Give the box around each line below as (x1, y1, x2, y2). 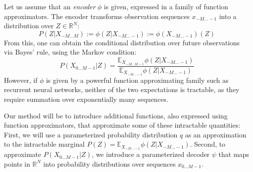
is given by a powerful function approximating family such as (46, 75, 229, 85)
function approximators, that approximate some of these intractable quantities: (4, 120, 240, 130)
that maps (218, 149, 249, 159)
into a (219, 11, 237, 21)
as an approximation (185, 129, 247, 139)
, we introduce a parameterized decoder (91, 149, 210, 159)
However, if (4, 75, 38, 85)
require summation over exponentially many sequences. (4, 94, 169, 104)
